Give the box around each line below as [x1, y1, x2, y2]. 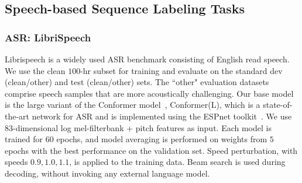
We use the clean [5, 64, 66, 76]
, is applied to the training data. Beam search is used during [69, 156, 286, 168]
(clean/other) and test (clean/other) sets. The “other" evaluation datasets [5, 76, 269, 88]
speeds [5, 156, 28, 168]
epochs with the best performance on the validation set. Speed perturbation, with [5, 144, 298, 156]
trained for [5, 133, 43, 145]
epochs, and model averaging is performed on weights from [56, 133, 267, 145]
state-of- [263, 98, 293, 111]
